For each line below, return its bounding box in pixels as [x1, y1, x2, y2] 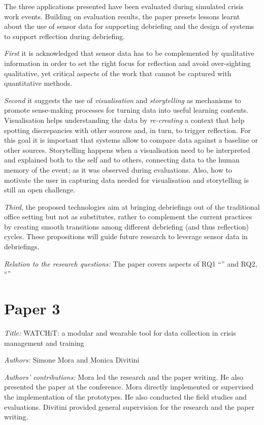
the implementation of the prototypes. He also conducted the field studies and [4, 391, 247, 402]
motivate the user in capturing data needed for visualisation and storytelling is [4, 174, 249, 185]
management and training [4, 337, 84, 348]
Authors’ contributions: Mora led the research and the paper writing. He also [4, 371, 243, 382]
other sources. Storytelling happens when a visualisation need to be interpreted [4, 144, 250, 155]
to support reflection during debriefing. [4, 30, 125, 41]
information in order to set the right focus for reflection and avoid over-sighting [4, 57, 251, 68]
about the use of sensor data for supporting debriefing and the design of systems [4, 21, 254, 31]
